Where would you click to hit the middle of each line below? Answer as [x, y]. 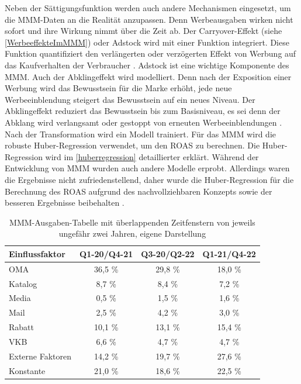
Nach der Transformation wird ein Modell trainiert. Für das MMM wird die [141, 134]
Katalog [23, 283]
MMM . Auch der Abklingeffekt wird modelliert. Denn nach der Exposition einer [148, 76]
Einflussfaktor [37, 253]
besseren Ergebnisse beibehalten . [65, 203]
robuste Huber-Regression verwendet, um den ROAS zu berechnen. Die [132, 145]
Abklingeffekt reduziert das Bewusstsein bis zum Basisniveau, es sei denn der [143, 111]
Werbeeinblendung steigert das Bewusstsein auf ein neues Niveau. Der [130, 99]
